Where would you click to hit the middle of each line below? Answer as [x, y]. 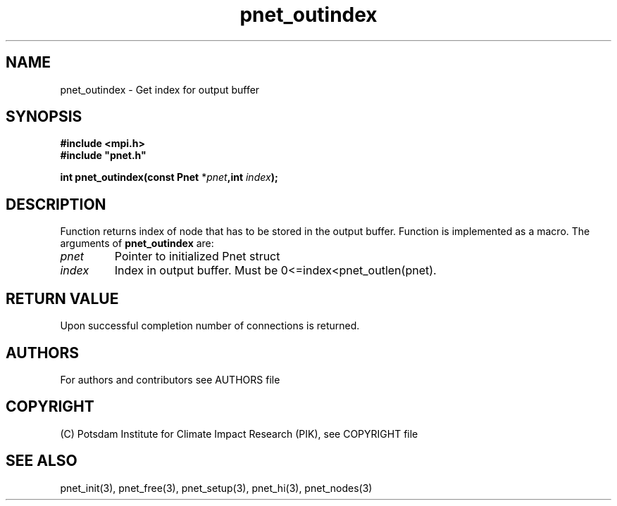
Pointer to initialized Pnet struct [197, 257]
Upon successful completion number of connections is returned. [210, 326]
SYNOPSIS [44, 117]
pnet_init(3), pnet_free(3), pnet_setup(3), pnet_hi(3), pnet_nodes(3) [216, 488]
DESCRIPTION [56, 204]
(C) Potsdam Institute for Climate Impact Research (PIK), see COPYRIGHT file [239, 434]
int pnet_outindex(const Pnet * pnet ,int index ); [169, 177]
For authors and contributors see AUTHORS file [170, 379]
